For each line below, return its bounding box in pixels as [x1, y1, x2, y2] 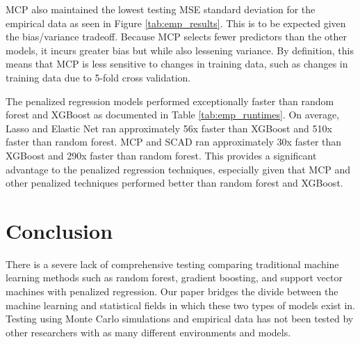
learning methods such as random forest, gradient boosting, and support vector [6, 270, 343, 285]
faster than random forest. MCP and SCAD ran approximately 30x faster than [6, 134, 342, 149]
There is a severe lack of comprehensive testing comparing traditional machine [6, 256, 339, 271]
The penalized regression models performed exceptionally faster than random [6, 93, 334, 108]
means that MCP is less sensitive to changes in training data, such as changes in [6, 56, 348, 71]
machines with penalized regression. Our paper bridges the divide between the [6, 284, 338, 299]
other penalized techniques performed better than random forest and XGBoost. [6, 175, 343, 190]
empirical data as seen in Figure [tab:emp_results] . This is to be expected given [6, 15, 346, 30]
